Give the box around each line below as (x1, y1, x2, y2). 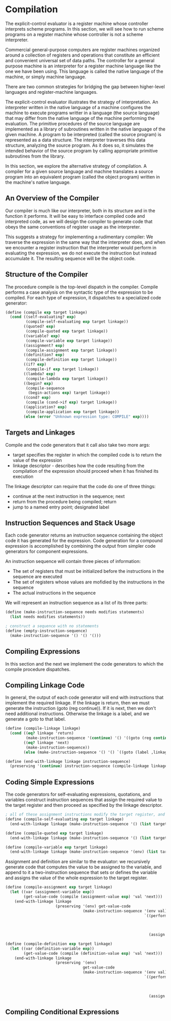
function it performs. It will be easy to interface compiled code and (5, 213, 145, 219)
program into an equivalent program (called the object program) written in (5, 173, 160, 180)
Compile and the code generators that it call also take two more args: (5, 442, 150, 448)
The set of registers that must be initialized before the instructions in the (12, 568, 164, 574)
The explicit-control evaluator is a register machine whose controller (5, 20, 149, 27)
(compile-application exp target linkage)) (25, 409, 120, 414)
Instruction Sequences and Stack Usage (5, 519, 136, 527)
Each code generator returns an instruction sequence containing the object (5, 532, 163, 539)
